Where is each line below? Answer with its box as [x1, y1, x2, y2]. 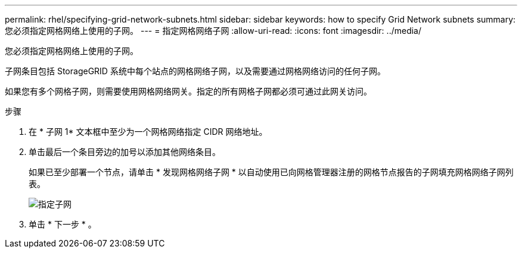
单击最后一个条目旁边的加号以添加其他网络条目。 [29, 147, 220, 157]
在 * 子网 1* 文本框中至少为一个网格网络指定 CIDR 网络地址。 [29, 126, 268, 137]
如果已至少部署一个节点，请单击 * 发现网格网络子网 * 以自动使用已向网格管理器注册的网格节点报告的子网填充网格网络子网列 [29, 167, 514, 177]
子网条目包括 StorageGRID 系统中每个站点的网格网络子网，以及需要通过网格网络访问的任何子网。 [5, 66, 386, 76]
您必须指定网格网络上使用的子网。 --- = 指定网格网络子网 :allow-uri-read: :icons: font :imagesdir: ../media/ [5, 26, 422, 36]
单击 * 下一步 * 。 [29, 219, 97, 229]
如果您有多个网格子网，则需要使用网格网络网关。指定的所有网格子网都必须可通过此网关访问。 [5, 86, 372, 96]
